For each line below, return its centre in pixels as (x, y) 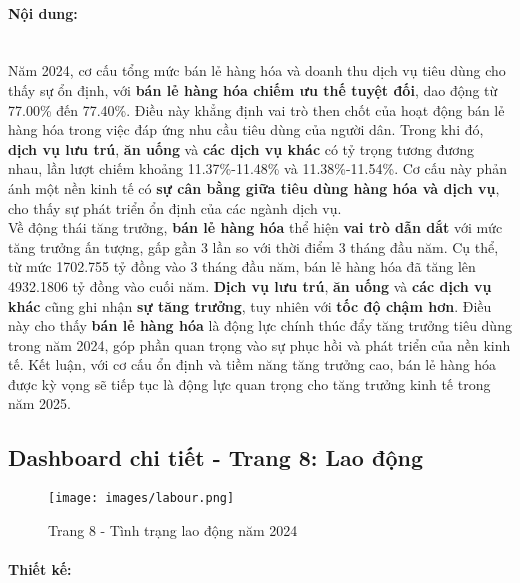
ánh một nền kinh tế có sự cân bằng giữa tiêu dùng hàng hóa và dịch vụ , (254, 187)
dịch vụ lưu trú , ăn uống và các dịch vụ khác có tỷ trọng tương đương (241, 148)
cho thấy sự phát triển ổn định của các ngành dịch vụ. (175, 207)
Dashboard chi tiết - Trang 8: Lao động (215, 457)
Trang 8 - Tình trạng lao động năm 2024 (173, 529)
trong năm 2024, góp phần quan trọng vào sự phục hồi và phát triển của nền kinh (259, 344)
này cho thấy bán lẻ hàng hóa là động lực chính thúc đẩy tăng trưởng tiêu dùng (260, 325)
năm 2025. (39, 403)
